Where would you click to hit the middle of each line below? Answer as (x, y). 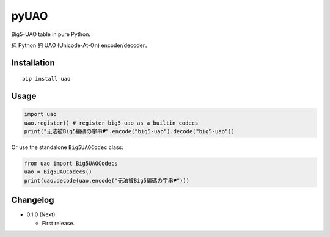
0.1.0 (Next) (41, 214)
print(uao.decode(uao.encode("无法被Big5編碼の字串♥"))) (107, 180)
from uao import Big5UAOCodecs (71, 164)
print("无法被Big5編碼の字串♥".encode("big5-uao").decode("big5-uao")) (129, 132)
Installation (33, 63)
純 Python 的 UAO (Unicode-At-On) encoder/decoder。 (81, 45)
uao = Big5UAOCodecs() (58, 172)
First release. (58, 223)
